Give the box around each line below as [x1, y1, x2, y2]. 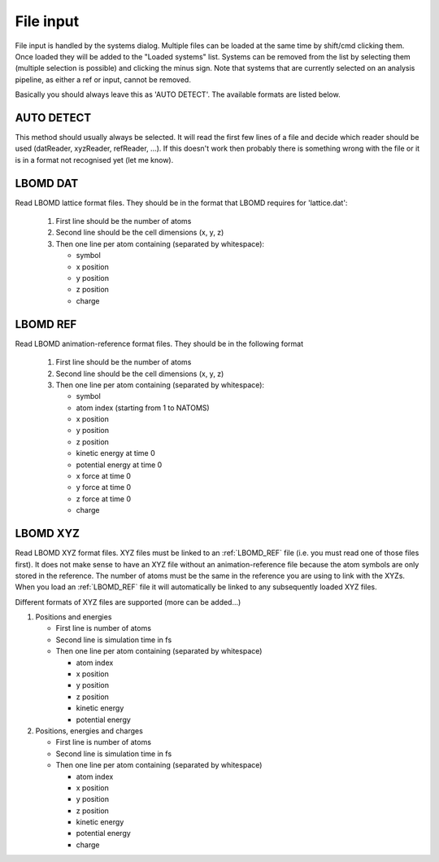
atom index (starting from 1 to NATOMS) [76, 403, 211, 413]
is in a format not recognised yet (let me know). [15, 155, 174, 164]
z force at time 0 [76, 493, 132, 504]
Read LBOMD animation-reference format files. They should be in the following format [15, 339, 304, 348]
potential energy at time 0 [76, 460, 163, 470]
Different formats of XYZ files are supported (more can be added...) [15, 597, 241, 606]
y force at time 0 [76, 483, 132, 492]
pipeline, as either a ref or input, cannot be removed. [15, 74, 191, 85]
